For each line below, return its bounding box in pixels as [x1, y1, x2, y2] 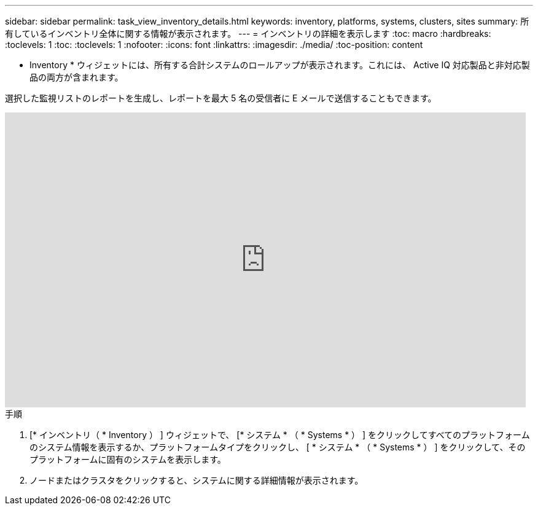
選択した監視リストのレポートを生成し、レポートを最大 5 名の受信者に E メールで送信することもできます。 [5, 93, 437, 103]
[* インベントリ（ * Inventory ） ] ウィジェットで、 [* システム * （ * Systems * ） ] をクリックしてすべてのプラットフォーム [29, 430, 530, 440]
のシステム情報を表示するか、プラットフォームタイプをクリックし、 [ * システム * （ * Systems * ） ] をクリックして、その [29, 442, 526, 452]
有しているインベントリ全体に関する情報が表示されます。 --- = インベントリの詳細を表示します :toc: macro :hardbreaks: [5, 28, 491, 39]
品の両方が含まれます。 [29, 72, 123, 82]
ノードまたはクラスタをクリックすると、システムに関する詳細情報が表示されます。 [29, 475, 364, 485]
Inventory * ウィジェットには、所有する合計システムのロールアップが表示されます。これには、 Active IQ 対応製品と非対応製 [29, 60, 530, 70]
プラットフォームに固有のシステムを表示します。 [29, 454, 226, 465]
